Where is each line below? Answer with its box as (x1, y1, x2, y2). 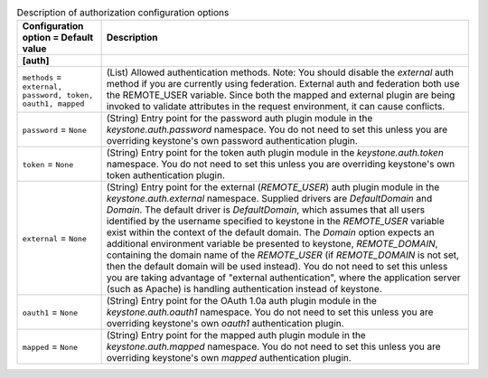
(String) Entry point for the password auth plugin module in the (106, 112, 373, 125)
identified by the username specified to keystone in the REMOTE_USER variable (106, 215, 445, 228)
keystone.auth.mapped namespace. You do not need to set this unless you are (106, 340, 442, 353)
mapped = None (22, 340, 79, 353)
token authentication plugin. (106, 169, 226, 182)
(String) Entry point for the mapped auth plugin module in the (106, 329, 366, 342)
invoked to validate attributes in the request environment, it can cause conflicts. (106, 100, 446, 113)
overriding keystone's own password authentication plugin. (106, 135, 359, 147)
